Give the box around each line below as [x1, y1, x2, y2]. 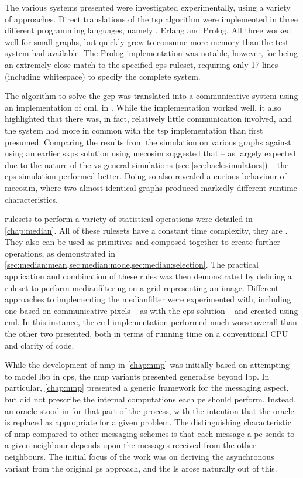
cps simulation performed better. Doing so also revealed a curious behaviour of [5, 170, 287, 182]
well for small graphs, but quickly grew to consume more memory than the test [5, 35, 289, 47]
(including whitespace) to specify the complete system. [5, 70, 201, 82]
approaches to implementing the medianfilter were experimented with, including [5, 293, 291, 305]
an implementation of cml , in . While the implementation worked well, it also [5, 101, 282, 113]
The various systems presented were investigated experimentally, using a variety [5, 1, 291, 13]
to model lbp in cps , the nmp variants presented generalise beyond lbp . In [5, 370, 270, 382]
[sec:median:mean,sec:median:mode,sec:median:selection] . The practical [5, 258, 259, 271]
